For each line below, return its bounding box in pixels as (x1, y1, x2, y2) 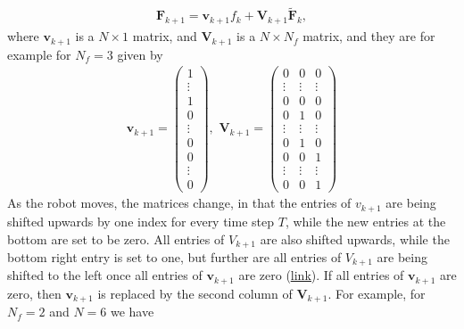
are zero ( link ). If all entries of (238, 266, 404, 284)
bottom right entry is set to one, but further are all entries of (7, 247, 342, 266)
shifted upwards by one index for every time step (7, 211, 275, 230)
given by (117, 45, 163, 63)
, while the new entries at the (285, 211, 446, 230)
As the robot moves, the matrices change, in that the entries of (7, 193, 352, 212)
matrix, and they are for (302, 27, 435, 45)
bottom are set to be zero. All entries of (7, 229, 225, 248)
